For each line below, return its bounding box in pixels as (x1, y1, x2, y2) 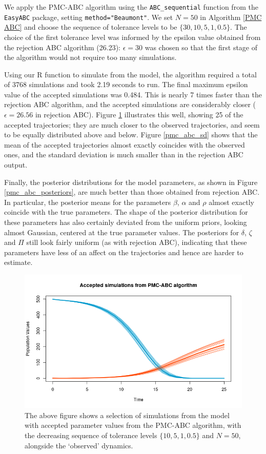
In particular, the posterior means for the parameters (4, 196, 171, 207)
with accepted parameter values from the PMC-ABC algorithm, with (25, 420, 241, 430)
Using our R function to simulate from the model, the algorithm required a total (4, 69, 257, 79)
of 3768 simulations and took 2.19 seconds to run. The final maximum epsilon (4, 79, 248, 90)
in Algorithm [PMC (200, 11, 262, 22)
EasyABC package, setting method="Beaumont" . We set (4, 11, 173, 22)
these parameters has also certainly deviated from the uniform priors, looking (4, 217, 247, 227)
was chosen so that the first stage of (145, 42, 258, 52)
